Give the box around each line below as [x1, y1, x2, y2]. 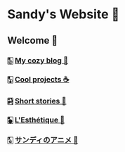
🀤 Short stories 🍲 [7, 96, 67, 106]
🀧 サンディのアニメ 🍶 [7, 135, 79, 145]
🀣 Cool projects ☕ [7, 75, 70, 84]
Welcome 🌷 [7, 34, 58, 46]
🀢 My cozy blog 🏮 [7, 56, 69, 65]
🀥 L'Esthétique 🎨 [7, 115, 65, 125]
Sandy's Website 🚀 [7, 6, 120, 23]
